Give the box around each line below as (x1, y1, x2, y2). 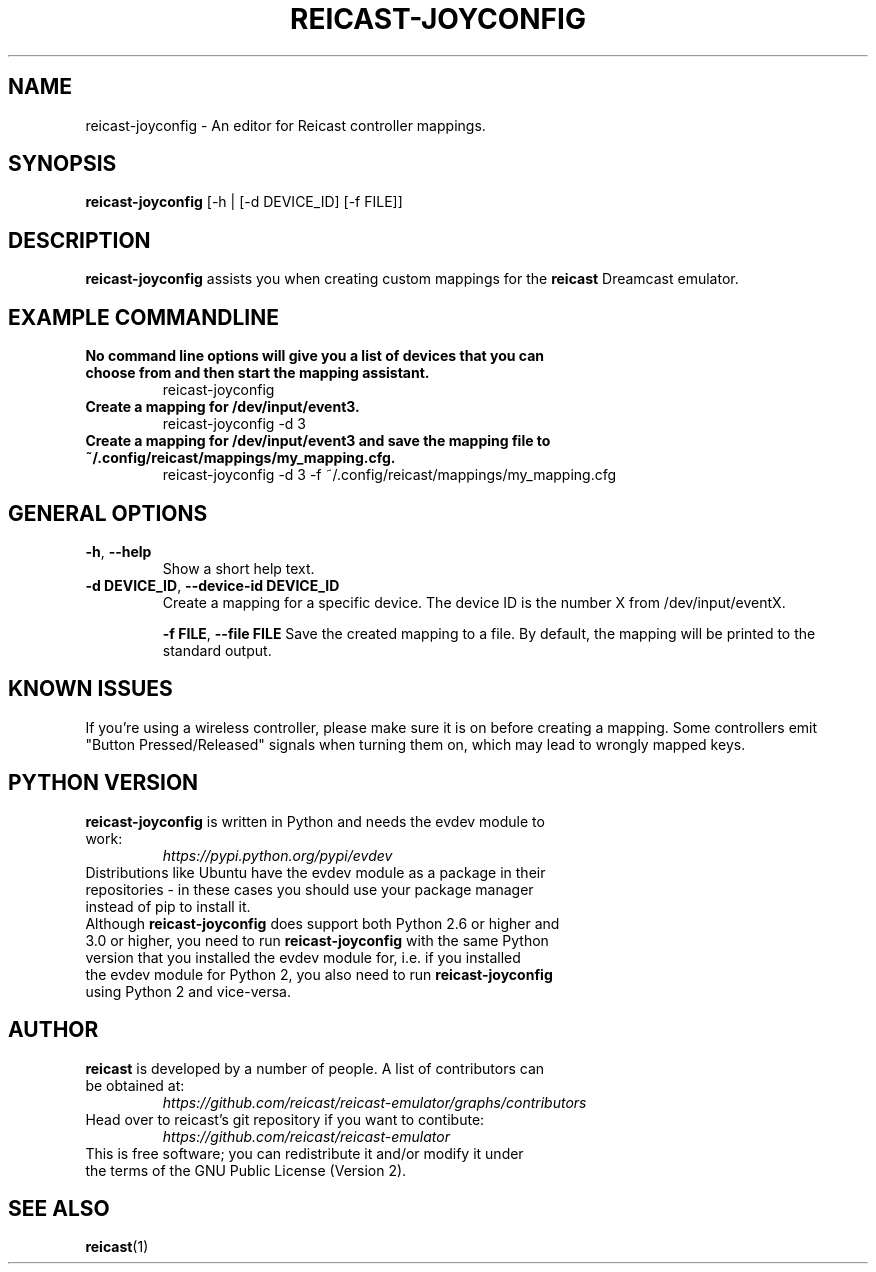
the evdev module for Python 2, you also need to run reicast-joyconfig (85, 965, 553, 983)
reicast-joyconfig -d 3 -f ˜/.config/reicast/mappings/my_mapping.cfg (162, 466, 617, 484)
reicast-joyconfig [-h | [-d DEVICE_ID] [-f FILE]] (85, 193, 403, 211)
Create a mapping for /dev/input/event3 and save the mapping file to (85, 432, 551, 450)
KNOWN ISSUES (8, 676, 173, 702)
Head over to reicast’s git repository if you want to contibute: (85, 1110, 485, 1128)
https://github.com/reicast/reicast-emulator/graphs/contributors (162, 1093, 587, 1111)
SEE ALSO (8, 1195, 110, 1221)
